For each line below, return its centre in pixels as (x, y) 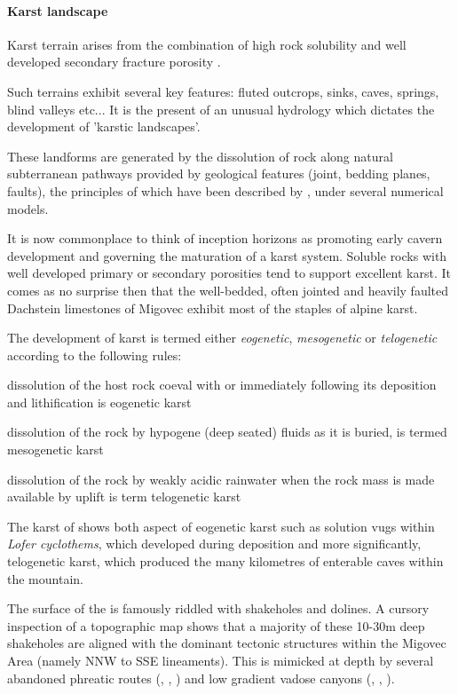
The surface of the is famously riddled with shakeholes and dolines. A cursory (218, 608)
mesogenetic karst (55, 450)
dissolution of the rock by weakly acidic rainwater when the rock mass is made (221, 479)
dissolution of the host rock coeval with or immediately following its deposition (222, 385)
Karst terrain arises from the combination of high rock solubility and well (207, 44)
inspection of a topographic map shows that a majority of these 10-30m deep (216, 625)
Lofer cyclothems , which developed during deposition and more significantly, (214, 544)
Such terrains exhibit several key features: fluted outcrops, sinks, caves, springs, (223, 91)
